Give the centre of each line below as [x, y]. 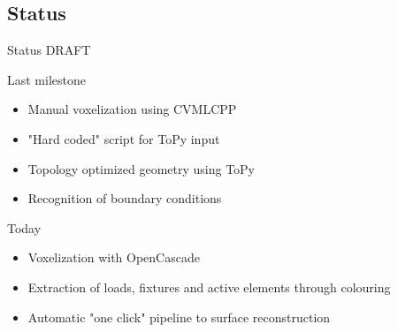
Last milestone [46, 79]
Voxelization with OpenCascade [114, 257]
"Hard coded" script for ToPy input [124, 138]
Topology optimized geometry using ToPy [142, 168]
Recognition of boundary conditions [125, 198]
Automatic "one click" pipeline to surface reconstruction [179, 317]
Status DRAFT [49, 50]
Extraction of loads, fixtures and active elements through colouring [209, 287]
